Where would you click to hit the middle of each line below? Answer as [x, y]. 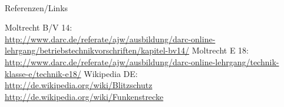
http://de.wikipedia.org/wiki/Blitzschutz [79, 85]
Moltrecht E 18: [220, 50]
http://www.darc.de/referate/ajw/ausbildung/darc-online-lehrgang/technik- [142, 61]
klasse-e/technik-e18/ [43, 73]
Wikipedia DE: [111, 73]
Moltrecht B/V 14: [39, 27]
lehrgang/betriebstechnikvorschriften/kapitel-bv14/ [97, 50]
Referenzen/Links [37, 7]
